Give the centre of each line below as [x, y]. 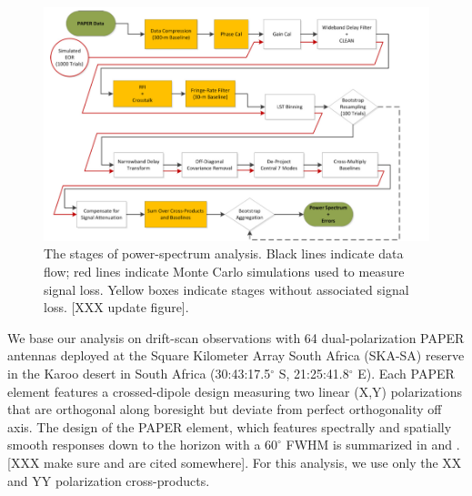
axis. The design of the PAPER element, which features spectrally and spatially [230, 426]
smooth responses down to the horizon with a [134, 445]
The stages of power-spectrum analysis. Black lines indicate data [224, 253]
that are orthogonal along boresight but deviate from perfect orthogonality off [225, 409]
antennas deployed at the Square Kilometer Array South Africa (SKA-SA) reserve [236, 355]
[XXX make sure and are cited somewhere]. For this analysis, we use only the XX [235, 462]
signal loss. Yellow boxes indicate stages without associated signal [226, 289]
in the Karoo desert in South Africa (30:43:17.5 [139, 373]
